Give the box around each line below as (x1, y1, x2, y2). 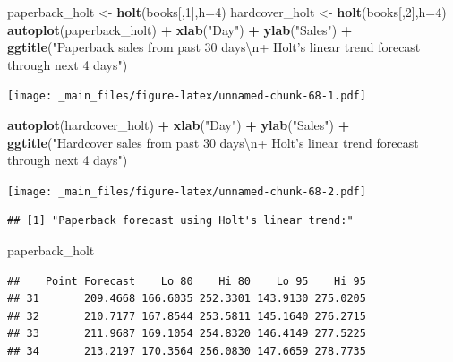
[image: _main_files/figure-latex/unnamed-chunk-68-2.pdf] (7, 185, 366, 198)
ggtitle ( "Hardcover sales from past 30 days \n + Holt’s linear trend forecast (7, 133, 419, 151)
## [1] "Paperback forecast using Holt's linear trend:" (7, 214, 354, 228)
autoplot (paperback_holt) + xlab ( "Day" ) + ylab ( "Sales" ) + (7, 20, 353, 39)
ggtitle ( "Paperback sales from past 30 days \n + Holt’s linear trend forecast (7, 38, 421, 56)
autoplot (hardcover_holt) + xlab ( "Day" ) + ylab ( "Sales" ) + (7, 116, 350, 134)
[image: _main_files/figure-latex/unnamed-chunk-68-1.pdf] (7, 90, 366, 103)
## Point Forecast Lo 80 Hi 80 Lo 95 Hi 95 (7, 274, 366, 288)
